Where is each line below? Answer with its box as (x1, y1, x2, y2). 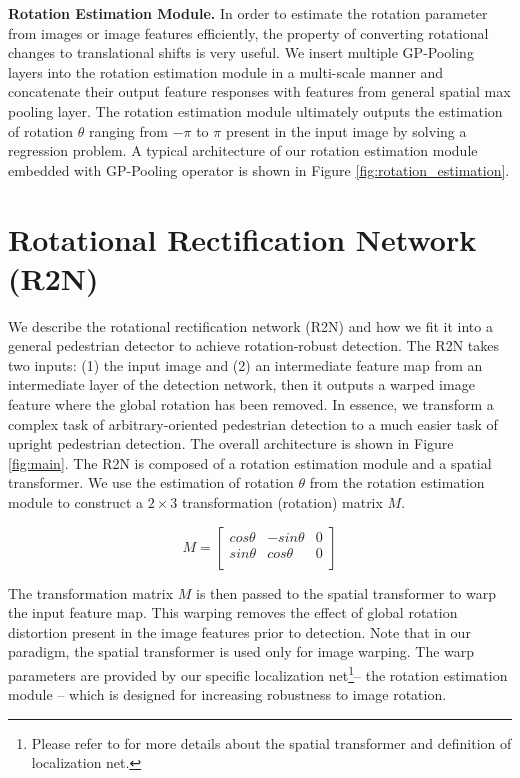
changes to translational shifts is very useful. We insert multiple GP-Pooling (8, 42, 474, 63)
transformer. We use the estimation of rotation (8, 472, 294, 493)
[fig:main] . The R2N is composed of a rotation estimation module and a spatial (8, 452, 492, 473)
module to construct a (8, 492, 144, 512)
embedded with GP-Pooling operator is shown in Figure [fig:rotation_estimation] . (8, 159, 510, 180)
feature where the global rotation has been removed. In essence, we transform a (8, 394, 494, 415)
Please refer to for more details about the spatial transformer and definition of (31, 732, 512, 753)
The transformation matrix (8, 582, 174, 603)
